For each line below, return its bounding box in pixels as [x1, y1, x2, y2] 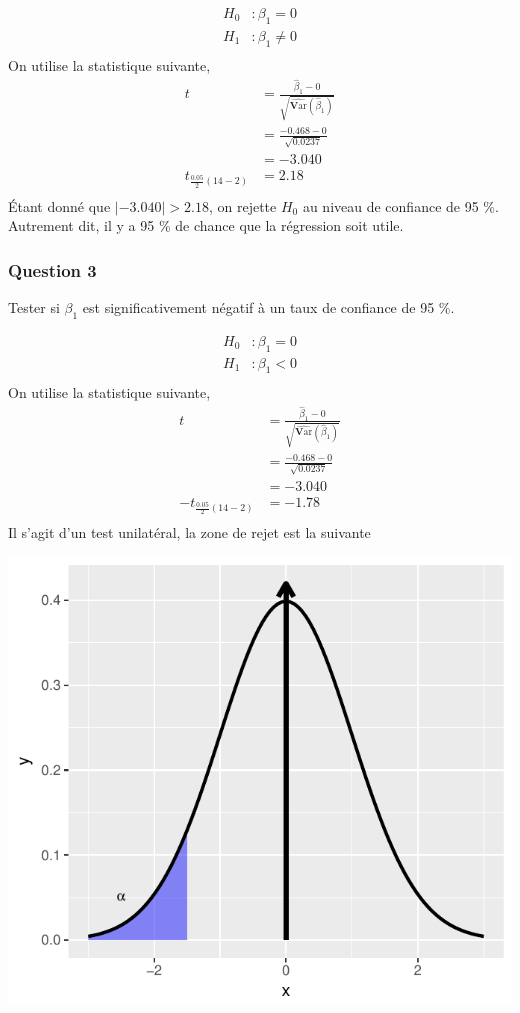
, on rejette [208, 195, 277, 216]
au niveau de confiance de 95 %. [302, 195, 499, 216]
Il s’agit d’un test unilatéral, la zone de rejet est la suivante [8, 522, 371, 543]
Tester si [8, 297, 60, 318]
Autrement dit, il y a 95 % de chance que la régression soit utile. [8, 215, 404, 236]
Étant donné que [8, 195, 111, 216]
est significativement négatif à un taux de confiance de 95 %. [82, 297, 455, 318]
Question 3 [8, 257, 97, 282]
